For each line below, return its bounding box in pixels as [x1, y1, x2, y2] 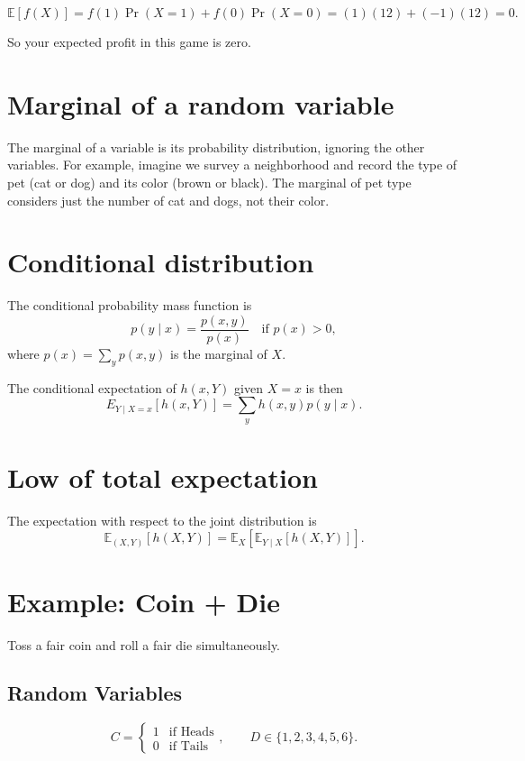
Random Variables [7, 679, 183, 707]
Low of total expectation [7, 458, 318, 495]
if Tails [168, 739, 209, 753]
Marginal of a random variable [7, 85, 394, 122]
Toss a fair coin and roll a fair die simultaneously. [7, 635, 281, 654]
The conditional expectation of [7, 378, 177, 397]
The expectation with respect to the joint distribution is [7, 510, 317, 529]
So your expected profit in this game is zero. [7, 32, 251, 50]
